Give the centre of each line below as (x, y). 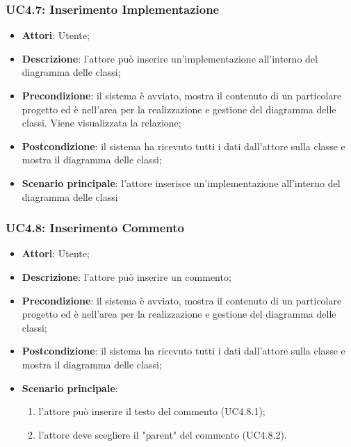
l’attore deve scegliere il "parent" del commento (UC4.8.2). (163, 434)
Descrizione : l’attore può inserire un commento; (126, 276)
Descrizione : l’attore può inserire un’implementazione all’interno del (170, 58)
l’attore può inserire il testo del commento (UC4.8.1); (152, 411)
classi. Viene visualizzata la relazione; (101, 123)
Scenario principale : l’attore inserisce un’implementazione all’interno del (181, 182)
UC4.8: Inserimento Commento (95, 228)
